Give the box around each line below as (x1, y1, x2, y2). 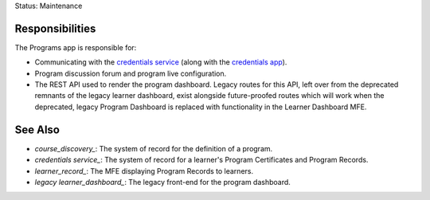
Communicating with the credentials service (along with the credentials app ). (34, 57, 287, 67)
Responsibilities (14, 22, 96, 35)
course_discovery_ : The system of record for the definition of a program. (34, 143, 273, 153)
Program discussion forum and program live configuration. (34, 69, 227, 78)
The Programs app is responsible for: (14, 42, 137, 52)
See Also (14, 123, 60, 136)
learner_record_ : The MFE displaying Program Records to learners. (34, 166, 254, 175)
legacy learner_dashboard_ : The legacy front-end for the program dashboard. (34, 177, 291, 186)
